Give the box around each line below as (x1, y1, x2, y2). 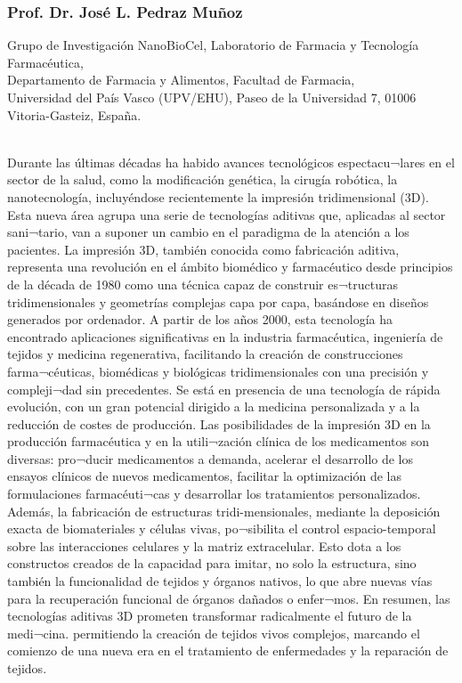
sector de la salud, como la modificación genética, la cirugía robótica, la (7, 170, 398, 189)
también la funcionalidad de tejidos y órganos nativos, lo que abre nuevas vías (7, 572, 433, 590)
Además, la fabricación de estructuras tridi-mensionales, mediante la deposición (7, 501, 441, 520)
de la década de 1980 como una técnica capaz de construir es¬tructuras (7, 274, 399, 293)
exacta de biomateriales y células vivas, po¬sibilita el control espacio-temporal (7, 519, 436, 538)
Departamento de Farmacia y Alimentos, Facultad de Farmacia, (7, 70, 355, 89)
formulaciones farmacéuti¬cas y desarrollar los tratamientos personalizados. (7, 484, 421, 503)
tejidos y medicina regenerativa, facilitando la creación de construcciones (7, 345, 403, 363)
